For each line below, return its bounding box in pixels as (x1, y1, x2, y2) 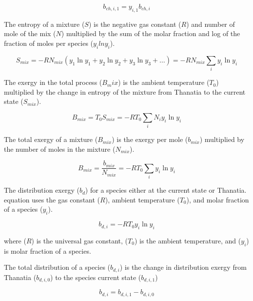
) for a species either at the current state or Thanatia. (85, 185, 247, 195)
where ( (4, 235, 26, 245)
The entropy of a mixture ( (4, 19, 85, 29)
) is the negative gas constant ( (88, 19, 181, 29)
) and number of (186, 19, 235, 29)
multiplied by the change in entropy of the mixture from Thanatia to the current (4, 86, 246, 97)
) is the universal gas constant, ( (31, 235, 128, 245)
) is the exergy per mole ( (112, 134, 188, 144)
